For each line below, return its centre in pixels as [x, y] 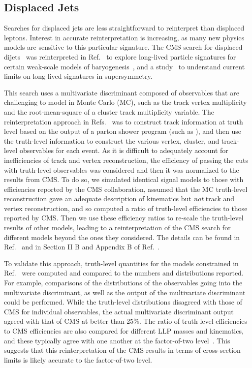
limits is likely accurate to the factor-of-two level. [78, 359]
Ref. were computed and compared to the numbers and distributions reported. [124, 273]
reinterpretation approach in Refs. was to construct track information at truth [124, 121]
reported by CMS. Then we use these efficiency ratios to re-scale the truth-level [124, 218]
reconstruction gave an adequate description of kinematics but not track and [119, 199]
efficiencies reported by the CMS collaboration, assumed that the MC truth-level [126, 189]
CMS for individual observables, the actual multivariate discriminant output [119, 311]
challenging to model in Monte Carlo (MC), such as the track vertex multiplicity [126, 102]
